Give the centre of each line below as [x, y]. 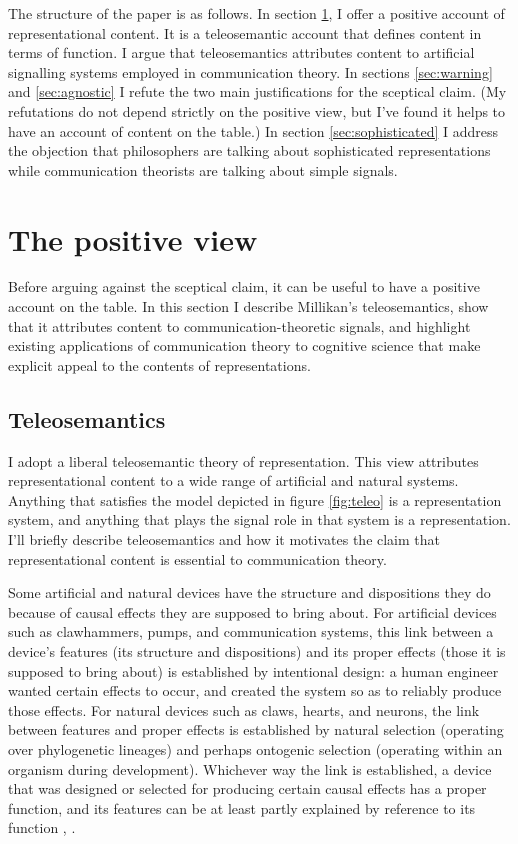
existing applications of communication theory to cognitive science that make [244, 345]
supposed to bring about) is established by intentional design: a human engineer [253, 670]
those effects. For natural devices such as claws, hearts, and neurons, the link [244, 709]
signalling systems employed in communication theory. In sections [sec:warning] [250, 71]
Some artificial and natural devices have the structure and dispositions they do [249, 592]
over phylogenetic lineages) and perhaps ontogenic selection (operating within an [255, 748]
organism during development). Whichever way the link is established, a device [250, 768]
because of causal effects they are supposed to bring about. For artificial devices [252, 611]
